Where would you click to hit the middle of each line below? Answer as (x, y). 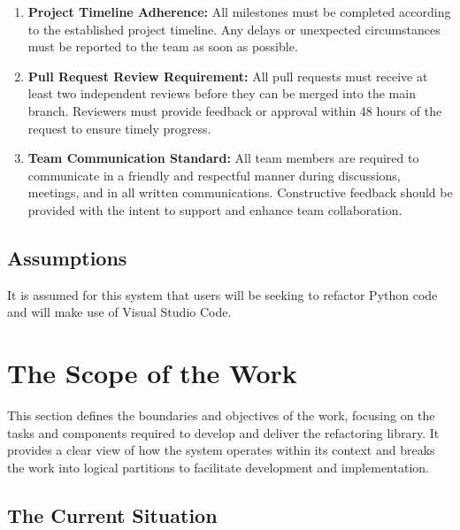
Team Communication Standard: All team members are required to (223, 158)
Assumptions (67, 257)
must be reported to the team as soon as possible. (163, 46)
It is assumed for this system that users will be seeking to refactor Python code (222, 294)
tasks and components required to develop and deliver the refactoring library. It (223, 432)
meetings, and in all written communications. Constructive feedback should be (240, 192)
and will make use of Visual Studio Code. (119, 312)
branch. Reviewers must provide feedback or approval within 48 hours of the (235, 110)
